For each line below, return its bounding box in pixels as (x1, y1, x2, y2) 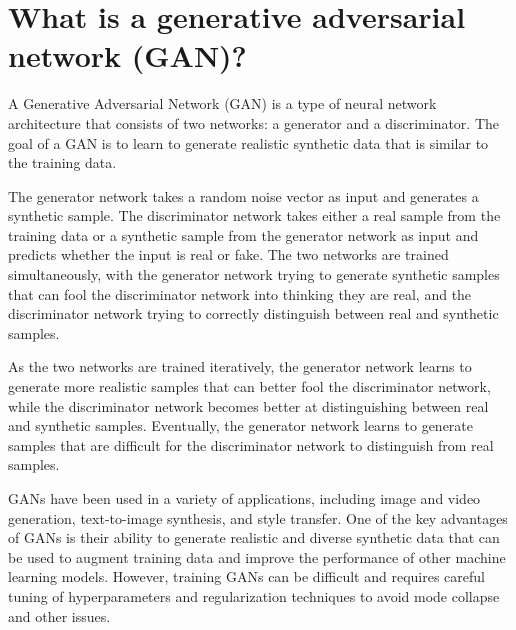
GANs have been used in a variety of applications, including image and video (8, 488, 481, 508)
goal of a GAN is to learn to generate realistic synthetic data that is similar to (8, 132, 489, 153)
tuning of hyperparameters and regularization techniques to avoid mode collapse (8, 585, 500, 606)
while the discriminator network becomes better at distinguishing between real (8, 395, 489, 416)
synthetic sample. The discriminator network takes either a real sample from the (8, 205, 501, 226)
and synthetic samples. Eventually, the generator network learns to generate (8, 415, 474, 436)
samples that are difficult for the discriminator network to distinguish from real (8, 434, 494, 455)
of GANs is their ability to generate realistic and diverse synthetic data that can (8, 527, 500, 548)
